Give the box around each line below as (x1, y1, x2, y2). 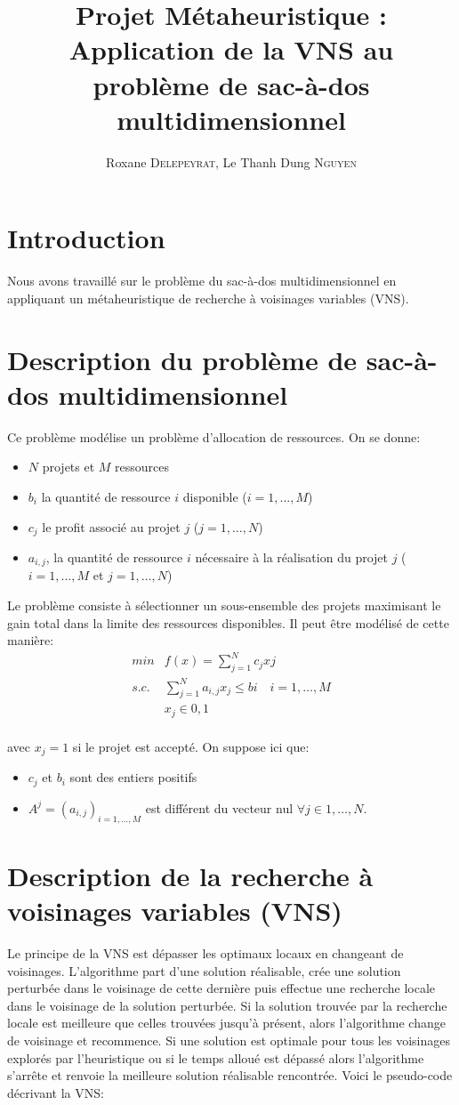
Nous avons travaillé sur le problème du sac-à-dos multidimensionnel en (7, 271, 397, 290)
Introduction (7, 220, 165, 256)
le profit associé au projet (42, 517, 181, 536)
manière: (7, 631, 54, 649)
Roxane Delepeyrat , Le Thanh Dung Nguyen (106, 152, 357, 171)
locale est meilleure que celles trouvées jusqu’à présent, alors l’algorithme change (7, 1013, 446, 1032)
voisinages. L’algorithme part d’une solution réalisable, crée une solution (7, 961, 401, 980)
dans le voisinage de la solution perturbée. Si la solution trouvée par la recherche (7, 996, 447, 1014)
